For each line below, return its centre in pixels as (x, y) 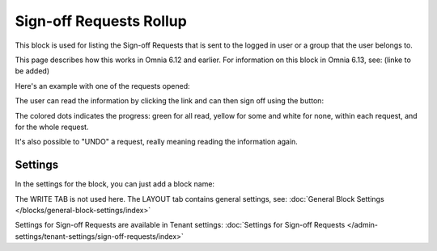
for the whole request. (52, 127)
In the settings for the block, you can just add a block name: (115, 184)
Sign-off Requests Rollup (101, 21)
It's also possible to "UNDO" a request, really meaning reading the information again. (157, 142)
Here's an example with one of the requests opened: (102, 86)
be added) (32, 71)
